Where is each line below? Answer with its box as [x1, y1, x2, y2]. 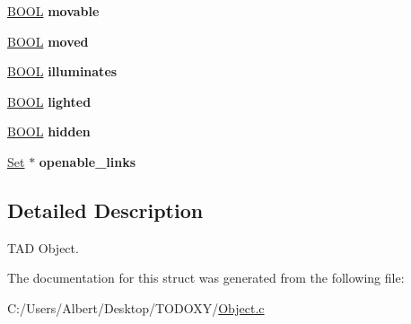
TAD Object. [7, 238, 79, 257]
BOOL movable [7, 2, 100, 20]
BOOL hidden [7, 122, 91, 141]
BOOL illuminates [7, 62, 118, 81]
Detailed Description [7, 196, 204, 223]
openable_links [39, 152, 136, 171]
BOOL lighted [7, 92, 92, 110]
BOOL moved [7, 31, 89, 50]
